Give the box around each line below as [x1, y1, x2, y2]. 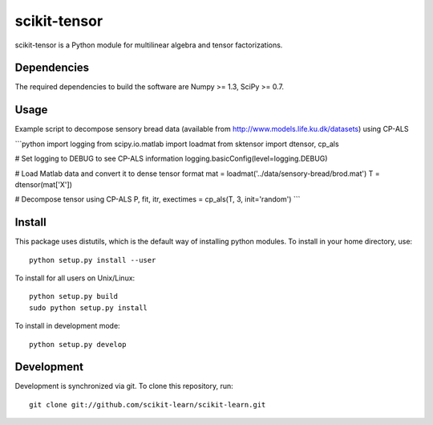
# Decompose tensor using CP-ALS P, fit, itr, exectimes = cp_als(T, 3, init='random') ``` [14, 194, 301, 204]
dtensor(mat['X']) [14, 179, 72, 189]
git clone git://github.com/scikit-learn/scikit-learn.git [29, 400, 266, 409]
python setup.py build [29, 292, 119, 301]
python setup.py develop [29, 340, 127, 349]
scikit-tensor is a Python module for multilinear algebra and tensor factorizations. [14, 40, 283, 50]
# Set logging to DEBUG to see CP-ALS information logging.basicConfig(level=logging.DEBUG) [14, 153, 328, 164]
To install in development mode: [14, 321, 120, 331]
